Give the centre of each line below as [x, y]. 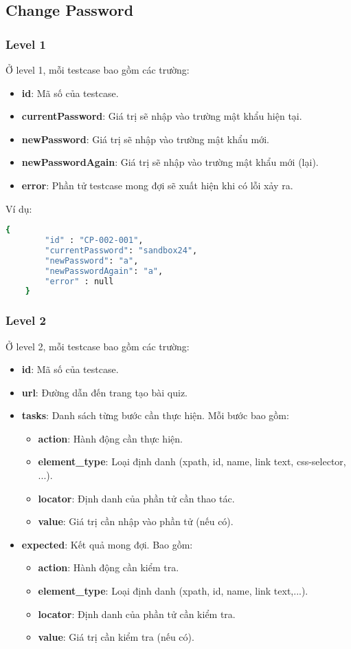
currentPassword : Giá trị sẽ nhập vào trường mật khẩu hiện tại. [162, 116]
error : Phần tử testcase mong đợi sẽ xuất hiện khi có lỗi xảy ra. [157, 185]
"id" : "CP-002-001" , [94, 241]
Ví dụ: [19, 208]
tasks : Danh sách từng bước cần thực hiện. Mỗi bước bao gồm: [155, 415]
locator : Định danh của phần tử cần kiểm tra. [137, 614]
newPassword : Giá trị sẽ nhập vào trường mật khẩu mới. [145, 139]
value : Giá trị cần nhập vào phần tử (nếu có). [136, 521]
